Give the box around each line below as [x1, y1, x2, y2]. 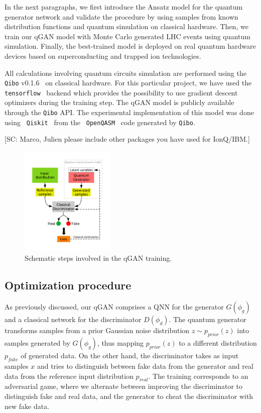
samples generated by [5, 338, 70, 348]
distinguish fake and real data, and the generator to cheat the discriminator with [5, 390, 253, 401]
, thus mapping [97, 338, 144, 348]
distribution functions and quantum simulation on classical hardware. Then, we [5, 21, 248, 32]
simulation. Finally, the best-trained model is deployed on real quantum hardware [5, 41, 256, 51]
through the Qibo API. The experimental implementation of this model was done [5, 107, 254, 118]
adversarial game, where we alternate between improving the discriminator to [5, 381, 243, 391]
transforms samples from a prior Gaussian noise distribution [5, 325, 190, 336]
